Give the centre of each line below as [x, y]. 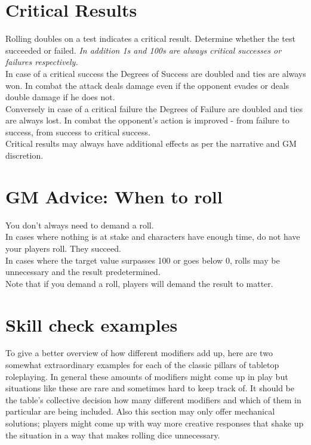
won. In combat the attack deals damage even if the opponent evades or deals [147, 85]
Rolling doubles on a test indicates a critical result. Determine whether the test [150, 38]
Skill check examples [92, 324]
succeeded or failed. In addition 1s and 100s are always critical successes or [144, 50]
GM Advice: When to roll [114, 196]
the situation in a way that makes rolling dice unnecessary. [113, 435]
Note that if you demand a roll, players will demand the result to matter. [139, 283]
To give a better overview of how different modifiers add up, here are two [139, 353]
